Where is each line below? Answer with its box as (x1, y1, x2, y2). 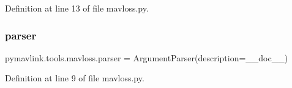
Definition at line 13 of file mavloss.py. (5, 2, 149, 14)
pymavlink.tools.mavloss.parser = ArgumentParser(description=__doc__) (5, 51, 288, 64)
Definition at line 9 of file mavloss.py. (5, 72, 144, 84)
